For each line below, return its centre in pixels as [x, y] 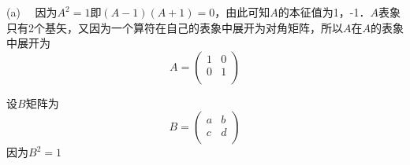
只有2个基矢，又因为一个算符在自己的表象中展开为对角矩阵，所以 [175, 27]
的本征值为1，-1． [324, 12]
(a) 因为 [32, 12]
